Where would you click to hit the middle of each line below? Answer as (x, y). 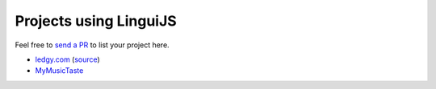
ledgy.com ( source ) (67, 59)
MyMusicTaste (59, 71)
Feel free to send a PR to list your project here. (92, 45)
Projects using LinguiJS (96, 21)
